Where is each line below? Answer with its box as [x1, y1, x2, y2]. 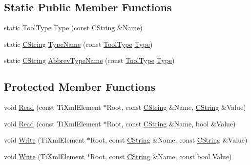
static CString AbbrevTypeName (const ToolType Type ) [4, 55, 175, 65]
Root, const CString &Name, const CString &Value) [90, 135, 248, 145]
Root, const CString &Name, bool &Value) [106, 118, 236, 128]
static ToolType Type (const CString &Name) [4, 22, 143, 33]
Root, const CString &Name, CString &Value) [106, 102, 246, 112]
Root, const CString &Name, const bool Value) [90, 151, 232, 161]
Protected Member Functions [4, 79, 156, 94]
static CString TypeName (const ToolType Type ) [4, 39, 153, 49]
